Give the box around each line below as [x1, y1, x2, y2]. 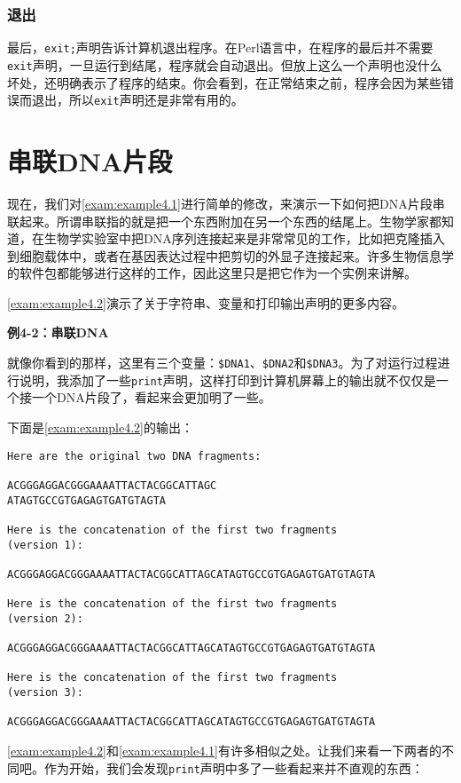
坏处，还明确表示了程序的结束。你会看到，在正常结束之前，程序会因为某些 [7, 73, 441, 91]
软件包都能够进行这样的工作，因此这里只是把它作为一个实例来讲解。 [19, 264, 417, 282]
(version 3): [7, 686, 83, 700]
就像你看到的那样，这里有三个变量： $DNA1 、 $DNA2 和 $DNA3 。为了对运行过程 [7, 353, 438, 372]
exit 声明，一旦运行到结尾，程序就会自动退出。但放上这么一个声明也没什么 [7, 55, 442, 74]
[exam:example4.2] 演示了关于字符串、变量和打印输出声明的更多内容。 [7, 293, 404, 312]
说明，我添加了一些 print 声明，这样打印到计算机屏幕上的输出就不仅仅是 [19, 370, 436, 389]
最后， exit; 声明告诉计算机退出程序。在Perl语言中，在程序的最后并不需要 [7, 38, 434, 57]
